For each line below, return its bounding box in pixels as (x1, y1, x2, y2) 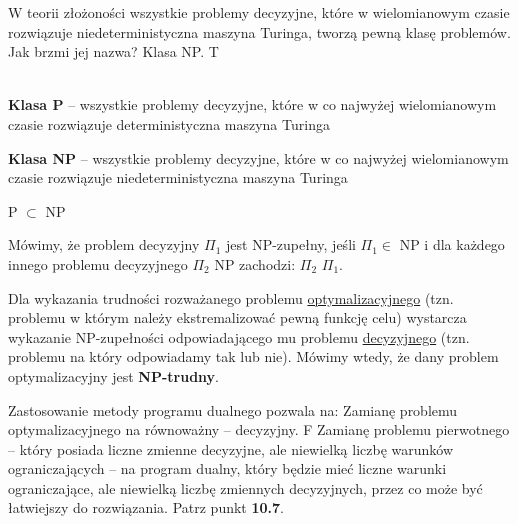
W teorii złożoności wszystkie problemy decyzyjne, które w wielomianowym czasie (8, 2, 510, 22)
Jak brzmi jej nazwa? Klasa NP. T (8, 41, 219, 62)
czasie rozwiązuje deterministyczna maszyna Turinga (8, 113, 330, 134)
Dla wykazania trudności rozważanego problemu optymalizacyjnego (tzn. (8, 287, 454, 308)
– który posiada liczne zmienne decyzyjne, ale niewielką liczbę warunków (8, 438, 454, 459)
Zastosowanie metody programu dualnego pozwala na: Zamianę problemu (8, 399, 458, 420)
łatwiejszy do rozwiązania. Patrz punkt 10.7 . (8, 497, 284, 518)
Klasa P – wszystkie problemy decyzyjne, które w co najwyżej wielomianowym (8, 94, 497, 115)
